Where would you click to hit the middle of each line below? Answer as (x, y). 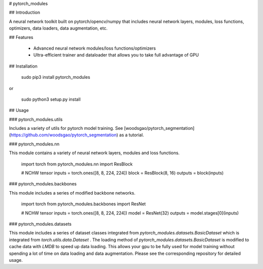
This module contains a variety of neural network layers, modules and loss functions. (94, 153)
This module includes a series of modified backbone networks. (72, 193)
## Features (21, 37)
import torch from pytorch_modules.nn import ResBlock (77, 164)
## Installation (23, 66)
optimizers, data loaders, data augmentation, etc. (58, 28)
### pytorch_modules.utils (36, 119)
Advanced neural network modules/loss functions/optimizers (94, 48)
